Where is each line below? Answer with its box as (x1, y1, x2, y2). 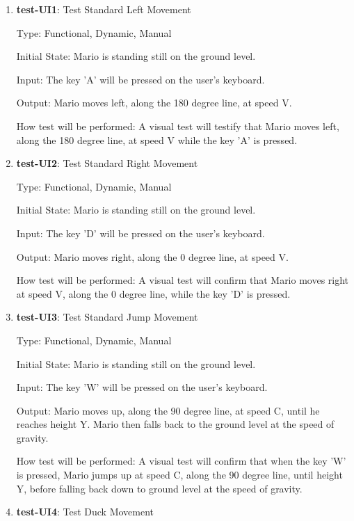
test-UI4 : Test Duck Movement (16, 504, 154, 519)
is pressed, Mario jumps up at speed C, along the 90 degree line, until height (16, 467, 343, 482)
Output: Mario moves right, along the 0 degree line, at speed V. (16, 249, 289, 264)
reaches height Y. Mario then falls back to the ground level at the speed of (16, 417, 335, 431)
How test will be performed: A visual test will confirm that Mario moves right (16, 273, 349, 287)
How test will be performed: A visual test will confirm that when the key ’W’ (16, 454, 346, 468)
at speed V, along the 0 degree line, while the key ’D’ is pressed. (16, 286, 291, 300)
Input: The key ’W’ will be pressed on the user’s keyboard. (16, 380, 268, 394)
